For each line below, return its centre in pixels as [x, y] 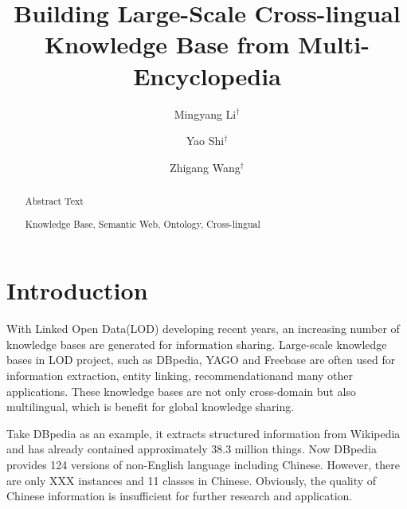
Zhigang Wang [205, 167]
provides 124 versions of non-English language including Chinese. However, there [203, 464]
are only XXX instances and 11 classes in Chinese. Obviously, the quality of [192, 480]
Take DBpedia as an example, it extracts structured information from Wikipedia [203, 433]
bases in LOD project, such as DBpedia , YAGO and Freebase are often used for [201, 360]
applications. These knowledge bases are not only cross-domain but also [181, 391]
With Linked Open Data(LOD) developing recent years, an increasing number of [203, 329]
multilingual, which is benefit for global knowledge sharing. [151, 407]
